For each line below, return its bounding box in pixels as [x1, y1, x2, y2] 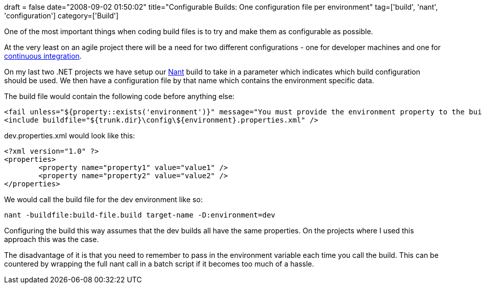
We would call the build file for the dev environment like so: [4, 195, 203, 204]
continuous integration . [4, 52, 82, 60]
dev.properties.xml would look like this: [4, 131, 135, 140]
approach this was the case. [4, 235, 99, 244]
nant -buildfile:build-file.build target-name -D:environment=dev [4, 211, 276, 219]
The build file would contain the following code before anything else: [4, 92, 235, 101]
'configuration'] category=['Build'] [4, 11, 119, 20]
